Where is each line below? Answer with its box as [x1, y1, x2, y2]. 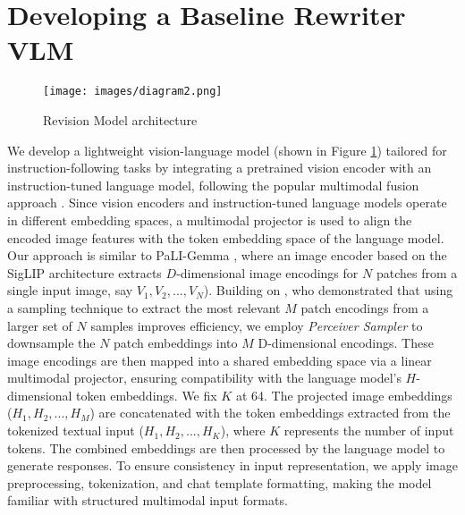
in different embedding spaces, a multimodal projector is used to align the [7, 210, 412, 229]
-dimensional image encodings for [176, 263, 359, 282]
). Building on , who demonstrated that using [203, 281, 453, 300]
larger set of [7, 316, 72, 334]
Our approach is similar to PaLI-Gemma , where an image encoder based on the [7, 246, 447, 265]
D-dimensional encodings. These [258, 333, 434, 352]
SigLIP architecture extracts [7, 263, 162, 282]
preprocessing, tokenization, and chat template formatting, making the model [7, 473, 432, 492]
